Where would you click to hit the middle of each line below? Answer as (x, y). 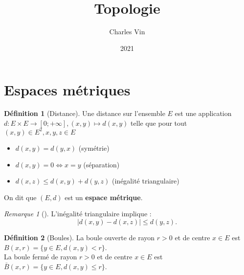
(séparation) (101, 164)
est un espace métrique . (104, 197)
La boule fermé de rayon (41, 257)
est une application (203, 113)
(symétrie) (94, 148)
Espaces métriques (67, 90)
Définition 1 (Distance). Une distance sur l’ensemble (85, 113)
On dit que (20, 197)
